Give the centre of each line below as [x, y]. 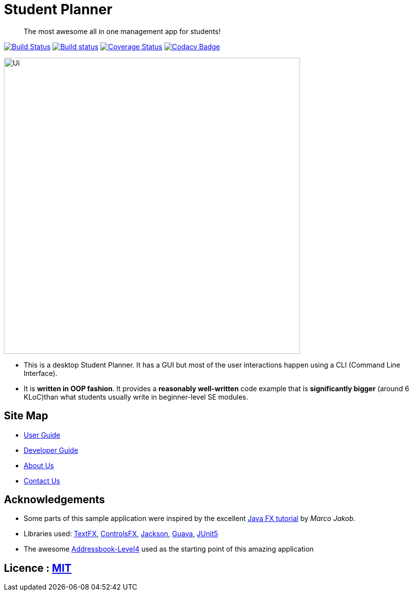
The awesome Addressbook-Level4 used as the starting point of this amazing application [169, 549]
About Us [39, 465]
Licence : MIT [38, 568]
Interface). [41, 373]
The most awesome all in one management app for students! [122, 31]
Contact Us [42, 481]
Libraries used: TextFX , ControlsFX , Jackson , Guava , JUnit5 [121, 534]
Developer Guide [51, 450]
